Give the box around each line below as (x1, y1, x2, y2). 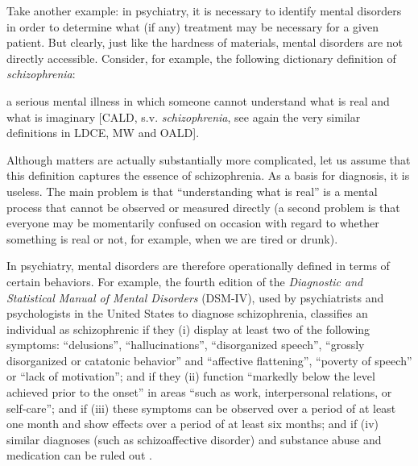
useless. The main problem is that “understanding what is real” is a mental (6, 182, 378, 199)
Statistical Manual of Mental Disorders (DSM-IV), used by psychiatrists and (6, 289, 384, 306)
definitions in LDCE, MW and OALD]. (6, 124, 200, 141)
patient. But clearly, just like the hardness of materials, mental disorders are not (6, 34, 404, 51)
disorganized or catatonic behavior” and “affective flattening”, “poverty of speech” (6, 352, 412, 368)
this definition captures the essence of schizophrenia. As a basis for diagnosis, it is (6, 167, 410, 184)
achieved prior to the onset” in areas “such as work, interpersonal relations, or (6, 384, 392, 401)
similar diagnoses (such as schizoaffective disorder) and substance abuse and (6, 431, 382, 447)
